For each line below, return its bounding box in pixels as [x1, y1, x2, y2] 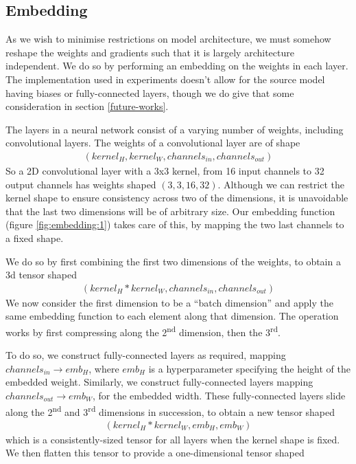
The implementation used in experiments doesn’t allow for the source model [5, 71, 325, 86]
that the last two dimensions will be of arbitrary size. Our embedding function [5, 203, 335, 218]
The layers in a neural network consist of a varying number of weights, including [5, 122, 344, 136]
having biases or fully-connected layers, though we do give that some [5, 85, 294, 100]
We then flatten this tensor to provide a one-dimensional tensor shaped [5, 445, 305, 460]
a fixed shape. [5, 230, 64, 245]
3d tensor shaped [5, 267, 78, 282]
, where [88, 361, 119, 375]
